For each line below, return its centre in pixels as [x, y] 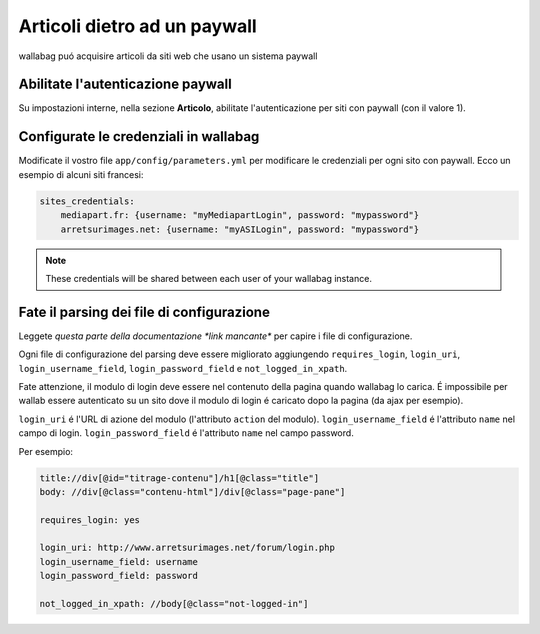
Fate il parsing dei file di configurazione [144, 311]
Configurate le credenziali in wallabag [139, 136]
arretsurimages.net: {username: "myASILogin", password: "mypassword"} [240, 229]
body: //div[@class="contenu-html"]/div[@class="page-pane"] [192, 491]
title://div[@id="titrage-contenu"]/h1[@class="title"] [179, 478]
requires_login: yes [89, 519]
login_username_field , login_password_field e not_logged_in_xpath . [183, 368]
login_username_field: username [119, 561]
